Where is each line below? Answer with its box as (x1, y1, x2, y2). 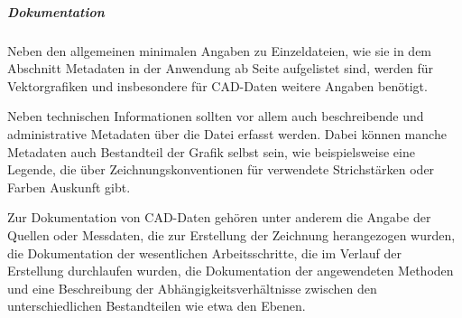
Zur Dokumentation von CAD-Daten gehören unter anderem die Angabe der (7, 208, 431, 227)
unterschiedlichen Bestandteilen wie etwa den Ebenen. (7, 296, 306, 315)
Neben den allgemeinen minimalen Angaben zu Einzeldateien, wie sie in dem (7, 41, 432, 60)
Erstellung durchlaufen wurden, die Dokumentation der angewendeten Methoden (7, 261, 454, 280)
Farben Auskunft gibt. (7, 177, 131, 196)
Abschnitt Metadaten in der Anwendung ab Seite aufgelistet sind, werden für (7, 59, 434, 78)
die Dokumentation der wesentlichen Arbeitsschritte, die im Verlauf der (7, 243, 402, 262)
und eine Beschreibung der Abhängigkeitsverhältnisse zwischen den (7, 278, 377, 297)
